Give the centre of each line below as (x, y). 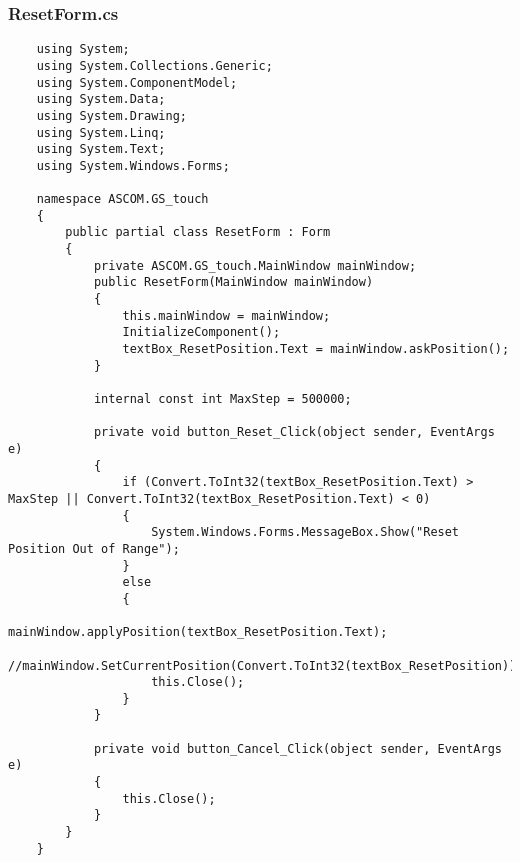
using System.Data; (101, 99)
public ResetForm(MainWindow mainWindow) (233, 282)
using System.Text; (101, 149)
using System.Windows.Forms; (133, 165)
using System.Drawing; (111, 115)
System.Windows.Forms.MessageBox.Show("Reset (305, 532)
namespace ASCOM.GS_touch (122, 199)
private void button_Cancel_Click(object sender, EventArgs (297, 748)
